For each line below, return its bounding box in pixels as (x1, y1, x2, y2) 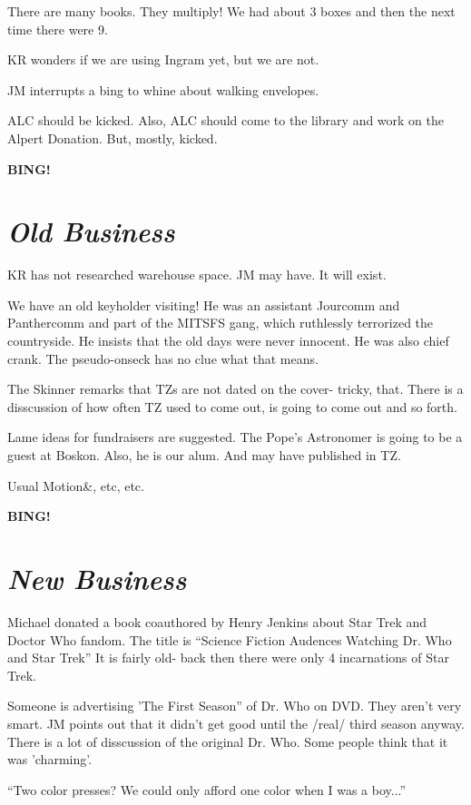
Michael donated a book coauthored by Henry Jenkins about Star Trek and (7, 612, 427, 631)
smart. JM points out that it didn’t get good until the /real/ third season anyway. (7, 713, 465, 732)
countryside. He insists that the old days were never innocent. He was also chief (7, 331, 449, 350)
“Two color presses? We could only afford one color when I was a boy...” (7, 780, 407, 799)
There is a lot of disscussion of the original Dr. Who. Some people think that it (7, 731, 448, 751)
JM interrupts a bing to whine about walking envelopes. (7, 80, 319, 99)
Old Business (7, 212, 175, 250)
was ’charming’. (7, 750, 93, 769)
